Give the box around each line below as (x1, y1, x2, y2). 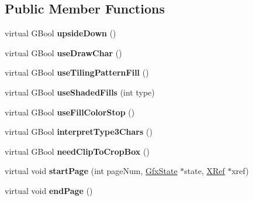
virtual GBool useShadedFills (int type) (5, 86, 155, 98)
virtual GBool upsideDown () (5, 27, 116, 39)
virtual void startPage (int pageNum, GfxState (5, 165, 178, 177)
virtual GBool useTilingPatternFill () (5, 66, 149, 79)
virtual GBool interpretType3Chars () (5, 125, 153, 138)
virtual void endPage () (5, 184, 93, 196)
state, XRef (184, 165, 225, 177)
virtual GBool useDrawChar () (5, 46, 122, 59)
